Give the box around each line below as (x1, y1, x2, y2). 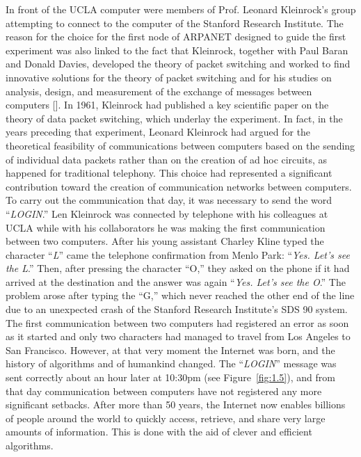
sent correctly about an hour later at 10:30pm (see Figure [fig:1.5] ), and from (6, 370, 335, 385)
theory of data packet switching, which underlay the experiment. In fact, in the (6, 111, 343, 125)
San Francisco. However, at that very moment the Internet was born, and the (6, 342, 335, 357)
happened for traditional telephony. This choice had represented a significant (6, 166, 332, 180)
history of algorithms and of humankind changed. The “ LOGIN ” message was (6, 356, 337, 371)
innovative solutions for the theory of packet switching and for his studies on (6, 70, 332, 84)
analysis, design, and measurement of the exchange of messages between (6, 83, 312, 98)
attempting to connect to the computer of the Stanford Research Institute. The (6, 15, 344, 30)
